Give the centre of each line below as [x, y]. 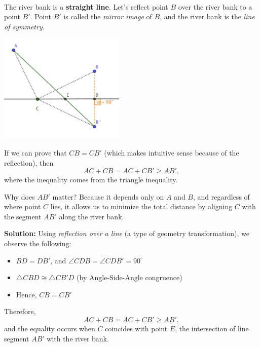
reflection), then [29, 162]
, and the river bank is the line [207, 16]
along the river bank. [91, 216]
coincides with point [136, 329]
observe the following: [38, 243]
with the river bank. [78, 338]
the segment [23, 216]
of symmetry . [24, 26]
